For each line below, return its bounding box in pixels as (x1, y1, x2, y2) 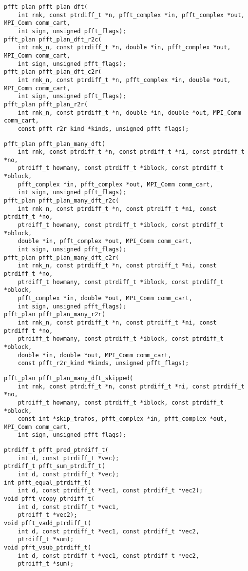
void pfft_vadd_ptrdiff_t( (4, 520, 91, 527)
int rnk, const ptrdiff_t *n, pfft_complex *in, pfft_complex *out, (18, 11, 245, 19)
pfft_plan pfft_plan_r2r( (4, 101, 88, 108)
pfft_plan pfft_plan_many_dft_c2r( (4, 254, 119, 261)
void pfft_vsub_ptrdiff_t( (4, 544, 91, 551)
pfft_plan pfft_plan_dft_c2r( (4, 68, 102, 76)
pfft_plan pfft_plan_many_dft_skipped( (4, 374, 133, 382)
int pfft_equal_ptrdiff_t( (4, 479, 91, 486)
